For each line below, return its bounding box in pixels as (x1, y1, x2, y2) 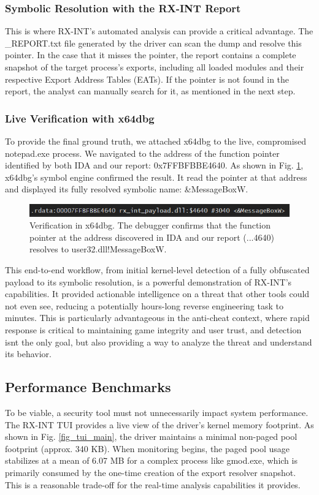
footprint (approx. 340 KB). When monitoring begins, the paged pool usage (5, 442, 290, 455)
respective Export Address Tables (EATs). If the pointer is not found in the (5, 72, 290, 85)
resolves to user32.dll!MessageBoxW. (29, 243, 167, 255)
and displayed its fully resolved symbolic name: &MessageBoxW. (5, 183, 248, 195)
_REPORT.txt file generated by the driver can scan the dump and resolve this (5, 36, 302, 49)
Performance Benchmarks (5, 377, 171, 396)
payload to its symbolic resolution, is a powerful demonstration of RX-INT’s (5, 275, 292, 288)
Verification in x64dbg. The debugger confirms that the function (29, 219, 271, 232)
